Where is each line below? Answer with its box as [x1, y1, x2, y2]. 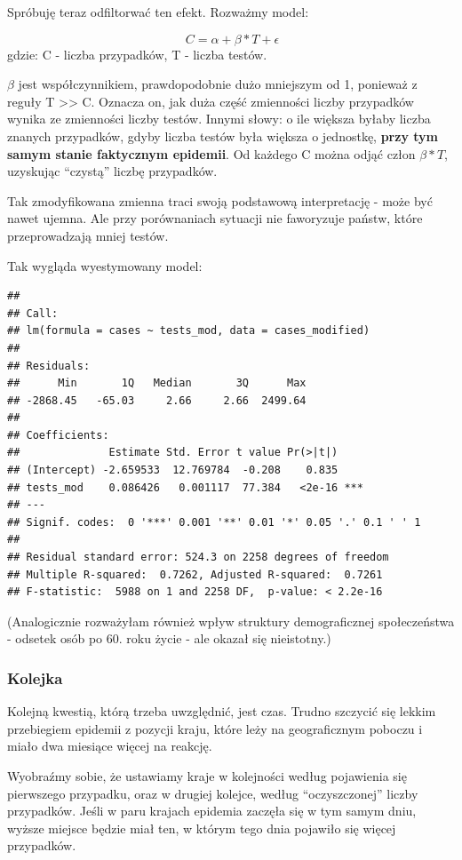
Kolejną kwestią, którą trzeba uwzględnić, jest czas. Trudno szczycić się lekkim [7, 702, 436, 721]
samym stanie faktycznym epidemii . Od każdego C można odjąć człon [7, 144, 416, 163]
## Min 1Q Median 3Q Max [7, 377, 307, 390]
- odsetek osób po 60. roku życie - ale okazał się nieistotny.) [7, 629, 331, 648]
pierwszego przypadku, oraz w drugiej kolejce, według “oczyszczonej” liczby [7, 784, 418, 802]
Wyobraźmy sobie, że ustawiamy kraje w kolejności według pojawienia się [7, 767, 407, 784]
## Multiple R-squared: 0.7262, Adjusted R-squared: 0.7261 [7, 568, 383, 581]
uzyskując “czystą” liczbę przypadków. [7, 162, 218, 180]
